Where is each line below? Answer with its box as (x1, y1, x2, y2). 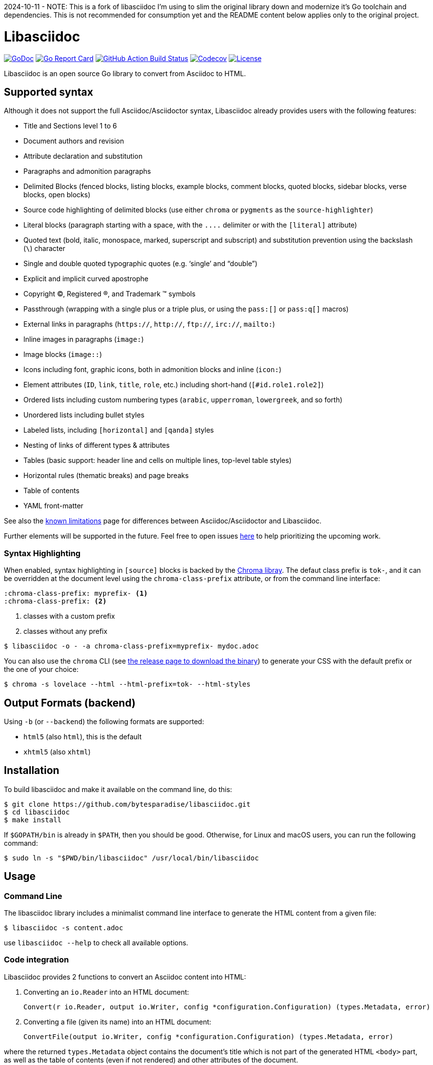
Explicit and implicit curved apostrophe (23, 274, 149, 283)
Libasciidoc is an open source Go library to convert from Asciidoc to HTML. (4, 69, 246, 78)
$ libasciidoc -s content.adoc (4, 924, 123, 932)
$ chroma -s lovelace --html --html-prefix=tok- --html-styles (4, 680, 251, 689)
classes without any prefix (23, 627, 108, 636)
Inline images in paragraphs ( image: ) (23, 335, 144, 344)
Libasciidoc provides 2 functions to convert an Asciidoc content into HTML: (4, 972, 246, 981)
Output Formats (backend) (4, 696, 136, 709)
